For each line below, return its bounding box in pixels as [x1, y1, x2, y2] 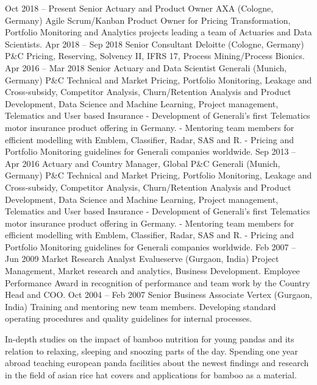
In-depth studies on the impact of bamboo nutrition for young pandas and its [5, 333, 294, 345]
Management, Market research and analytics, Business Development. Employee [5, 264, 300, 277]
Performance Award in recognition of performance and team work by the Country [5, 276, 310, 289]
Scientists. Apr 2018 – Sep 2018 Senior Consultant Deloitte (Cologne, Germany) [5, 37, 304, 50]
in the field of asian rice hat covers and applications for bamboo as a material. [5, 368, 297, 381]
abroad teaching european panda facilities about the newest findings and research [5, 356, 309, 369]
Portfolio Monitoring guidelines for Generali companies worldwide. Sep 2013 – [5, 145, 296, 158]
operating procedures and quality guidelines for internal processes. [5, 312, 252, 325]
